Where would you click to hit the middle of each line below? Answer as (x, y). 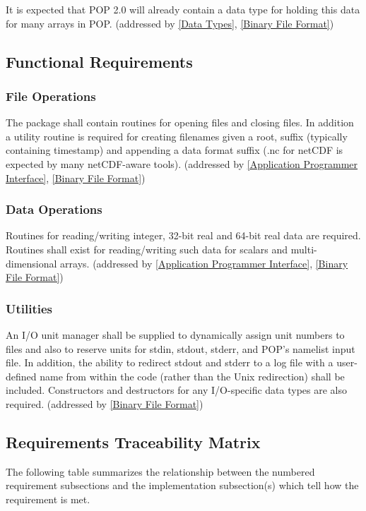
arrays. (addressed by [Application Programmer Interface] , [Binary (204, 263)
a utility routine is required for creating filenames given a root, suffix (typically (177, 136)
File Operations (51, 96)
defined (21, 376)
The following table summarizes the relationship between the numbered (160, 471)
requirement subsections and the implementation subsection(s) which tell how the (182, 485)
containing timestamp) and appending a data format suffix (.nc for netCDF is (175, 150)
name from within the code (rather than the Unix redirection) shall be (192, 376)
